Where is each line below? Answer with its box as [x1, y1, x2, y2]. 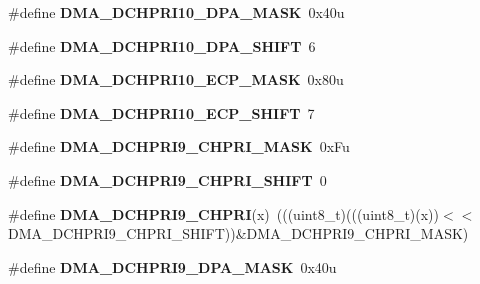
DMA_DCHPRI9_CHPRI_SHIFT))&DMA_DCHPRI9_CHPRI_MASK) [8, 223, 469, 244]
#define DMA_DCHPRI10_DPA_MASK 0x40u [8, 2, 345, 22]
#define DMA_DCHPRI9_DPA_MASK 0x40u [8, 256, 337, 277]
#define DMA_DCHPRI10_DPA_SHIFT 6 [8, 35, 316, 56]
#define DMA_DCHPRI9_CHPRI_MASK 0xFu [8, 136, 350, 157]
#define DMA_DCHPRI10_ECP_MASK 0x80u [8, 69, 344, 90]
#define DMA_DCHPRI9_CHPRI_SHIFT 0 [8, 169, 327, 190]
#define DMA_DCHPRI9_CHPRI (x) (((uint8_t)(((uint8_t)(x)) [8, 203, 440, 224]
